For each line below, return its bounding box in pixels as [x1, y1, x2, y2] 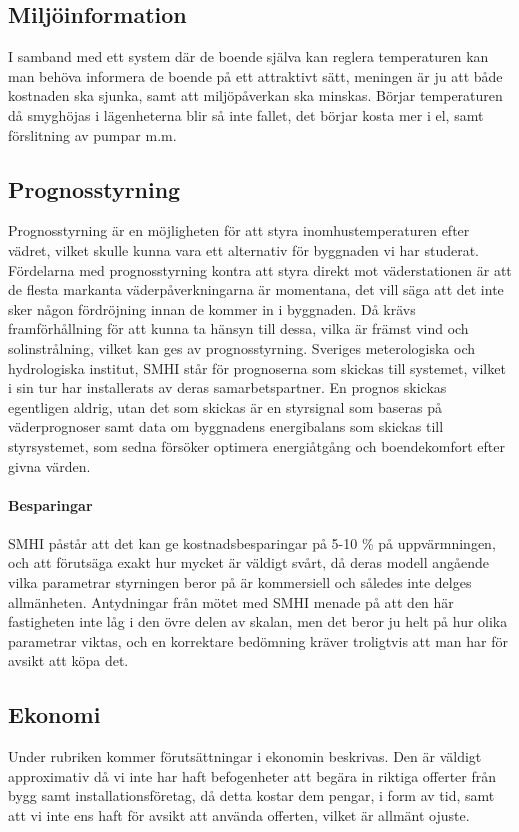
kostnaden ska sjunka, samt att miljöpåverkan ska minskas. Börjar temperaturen [8, 85, 503, 106]
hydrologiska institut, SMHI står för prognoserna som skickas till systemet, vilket [8, 357, 506, 378]
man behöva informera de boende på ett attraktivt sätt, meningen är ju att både [8, 65, 503, 86]
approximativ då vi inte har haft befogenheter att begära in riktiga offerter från [8, 765, 497, 786]
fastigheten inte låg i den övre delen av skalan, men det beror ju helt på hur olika [8, 611, 508, 632]
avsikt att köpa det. [8, 650, 129, 671]
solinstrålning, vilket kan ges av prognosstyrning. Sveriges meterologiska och [8, 337, 476, 358]
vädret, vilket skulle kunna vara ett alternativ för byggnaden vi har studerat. [8, 239, 480, 260]
